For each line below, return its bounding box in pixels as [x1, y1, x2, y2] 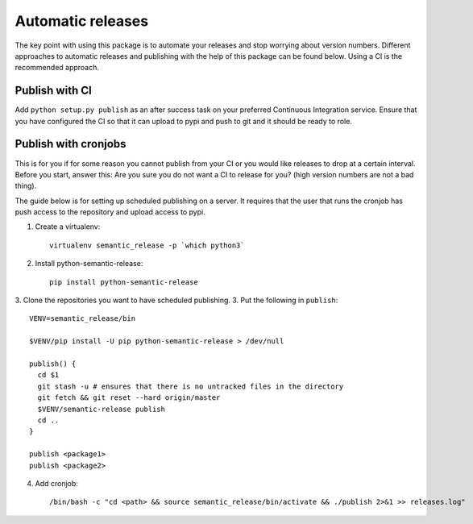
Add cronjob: [35, 478, 78, 488]
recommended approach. [15, 63, 100, 73]
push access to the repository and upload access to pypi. [15, 207, 205, 217]
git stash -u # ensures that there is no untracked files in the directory [37, 381, 344, 391]
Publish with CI [15, 84, 92, 98]
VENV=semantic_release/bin [29, 314, 136, 323]
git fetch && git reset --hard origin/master [37, 393, 221, 402]
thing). [15, 181, 37, 191]
